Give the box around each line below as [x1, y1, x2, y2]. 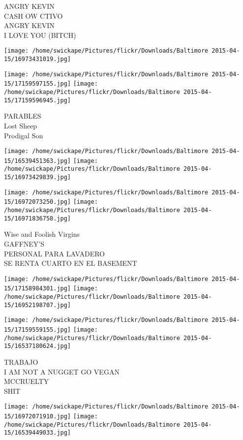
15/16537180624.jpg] [4, 343, 71, 350]
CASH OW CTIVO [4, 10, 63, 21]
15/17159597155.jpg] [4, 80, 71, 88]
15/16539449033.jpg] [4, 429, 71, 437]
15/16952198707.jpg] [4, 301, 71, 309]
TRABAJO [4, 356, 38, 367]
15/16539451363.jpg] [4, 157, 71, 164]
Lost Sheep [4, 120, 37, 130]
